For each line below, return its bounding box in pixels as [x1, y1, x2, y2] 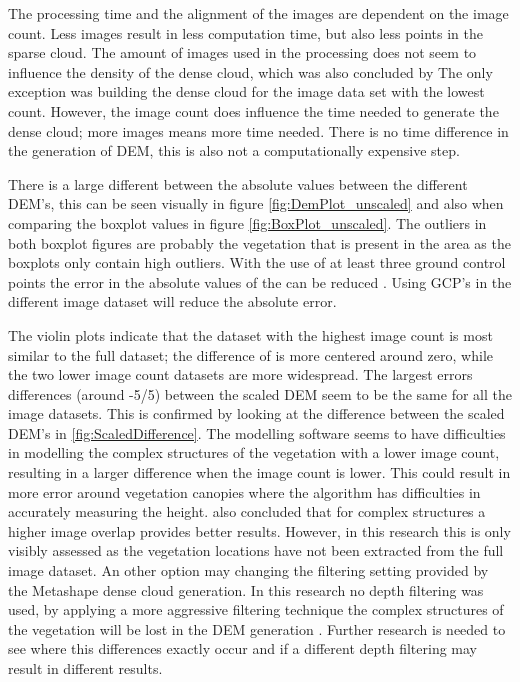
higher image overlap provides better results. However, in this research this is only [8, 520, 511, 541]
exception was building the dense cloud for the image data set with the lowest [8, 81, 485, 102]
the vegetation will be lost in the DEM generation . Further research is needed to [8, 618, 506, 639]
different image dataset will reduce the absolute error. [8, 291, 337, 312]
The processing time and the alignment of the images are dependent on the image [8, 3, 509, 23]
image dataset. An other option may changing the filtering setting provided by [8, 560, 489, 581]
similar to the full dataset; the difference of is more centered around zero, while [8, 344, 493, 365]
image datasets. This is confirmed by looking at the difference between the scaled [8, 403, 505, 424]
